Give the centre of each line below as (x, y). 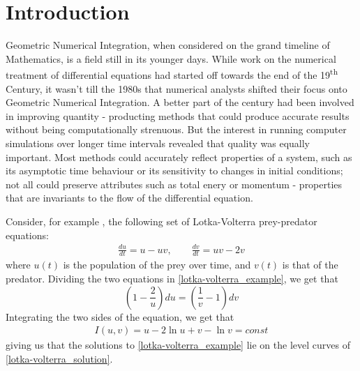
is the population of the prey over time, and (157, 265)
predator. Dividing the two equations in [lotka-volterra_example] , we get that (172, 279)
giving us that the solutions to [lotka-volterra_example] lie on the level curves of (178, 345)
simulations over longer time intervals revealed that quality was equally (158, 143)
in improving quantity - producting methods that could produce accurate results (178, 115)
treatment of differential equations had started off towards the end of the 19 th (172, 74)
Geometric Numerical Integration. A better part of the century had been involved (180, 102)
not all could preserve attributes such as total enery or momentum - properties (174, 184)
